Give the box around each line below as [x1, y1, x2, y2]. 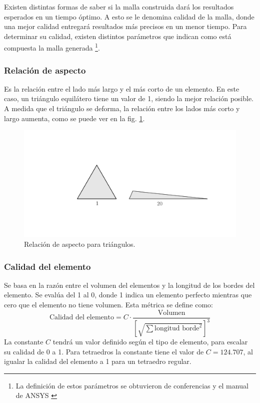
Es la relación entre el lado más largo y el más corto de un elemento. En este [4, 83, 239, 94]
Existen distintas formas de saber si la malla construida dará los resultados [4, 2, 234, 12]
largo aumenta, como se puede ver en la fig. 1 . [4, 113, 145, 123]
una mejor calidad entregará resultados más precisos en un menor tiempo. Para [4, 21, 247, 32]
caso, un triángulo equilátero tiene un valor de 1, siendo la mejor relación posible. [4, 93, 253, 104]
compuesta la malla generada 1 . [4, 41, 100, 53]
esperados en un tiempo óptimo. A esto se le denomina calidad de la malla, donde [4, 11, 254, 22]
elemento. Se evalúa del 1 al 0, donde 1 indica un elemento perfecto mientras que [4, 289, 252, 300]
